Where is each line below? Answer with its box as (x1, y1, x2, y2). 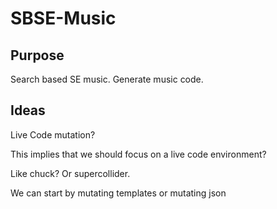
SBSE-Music (10, 7, 117, 30)
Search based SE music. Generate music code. (10, 73, 204, 85)
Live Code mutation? (10, 128, 96, 141)
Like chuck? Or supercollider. (10, 167, 131, 179)
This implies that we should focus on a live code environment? (10, 148, 267, 160)
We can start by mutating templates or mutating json (10, 187, 227, 199)
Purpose (10, 47, 65, 64)
